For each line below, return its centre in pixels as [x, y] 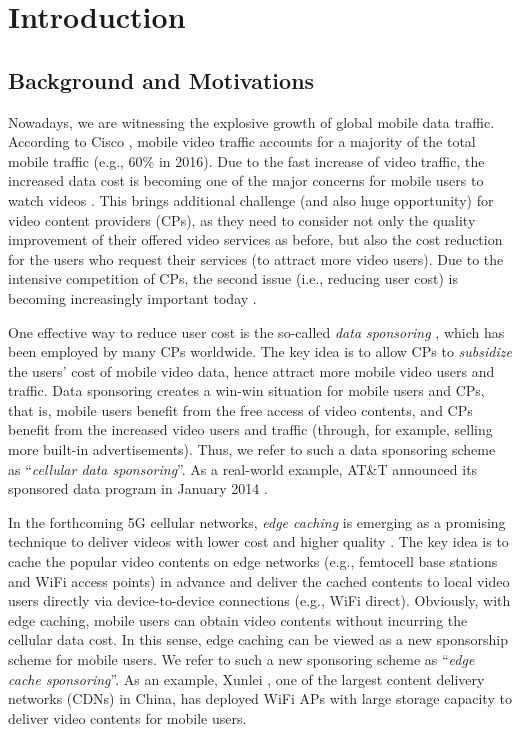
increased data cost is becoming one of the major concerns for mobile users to [246, 180]
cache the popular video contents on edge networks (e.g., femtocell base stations [253, 561]
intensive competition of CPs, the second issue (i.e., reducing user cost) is [233, 278]
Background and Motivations [161, 79]
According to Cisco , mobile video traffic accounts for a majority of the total [242, 141]
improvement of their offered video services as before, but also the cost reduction [255, 239]
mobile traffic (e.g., [66, 160]
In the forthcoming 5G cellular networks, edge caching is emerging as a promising [257, 521]
